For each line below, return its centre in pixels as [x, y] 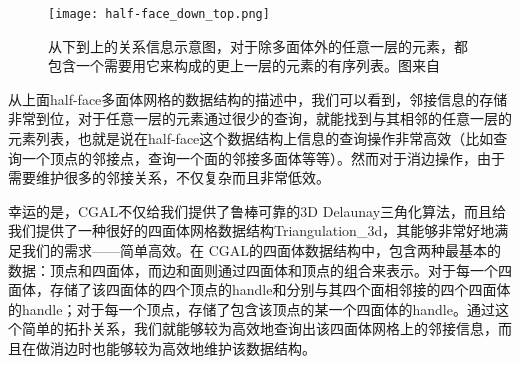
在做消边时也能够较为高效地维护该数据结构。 [168, 347]
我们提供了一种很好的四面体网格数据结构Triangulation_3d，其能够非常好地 [251, 230]
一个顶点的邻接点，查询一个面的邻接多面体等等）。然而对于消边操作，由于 [263, 157]
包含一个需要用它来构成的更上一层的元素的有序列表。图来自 [244, 65]
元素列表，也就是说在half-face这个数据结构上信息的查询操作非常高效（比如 [251, 138]
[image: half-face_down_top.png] [159, 14]
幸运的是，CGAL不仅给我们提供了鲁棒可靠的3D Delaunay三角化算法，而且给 [257, 210]
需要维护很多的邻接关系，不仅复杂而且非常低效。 [169, 177]
